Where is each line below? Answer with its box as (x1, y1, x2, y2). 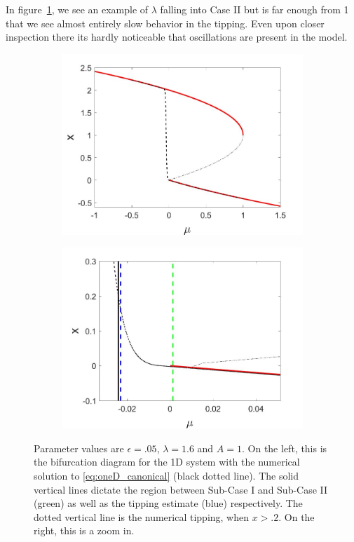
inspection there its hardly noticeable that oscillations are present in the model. (6, 29, 348, 44)
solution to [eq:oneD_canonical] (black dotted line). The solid (34, 468, 299, 482)
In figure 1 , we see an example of (6, 2, 149, 16)
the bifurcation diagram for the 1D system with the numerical (34, 454, 300, 469)
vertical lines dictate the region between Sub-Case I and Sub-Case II (34, 482, 328, 496)
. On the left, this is (241, 440, 327, 455)
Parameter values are (34, 440, 124, 455)
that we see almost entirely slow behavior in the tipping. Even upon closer (6, 15, 325, 30)
